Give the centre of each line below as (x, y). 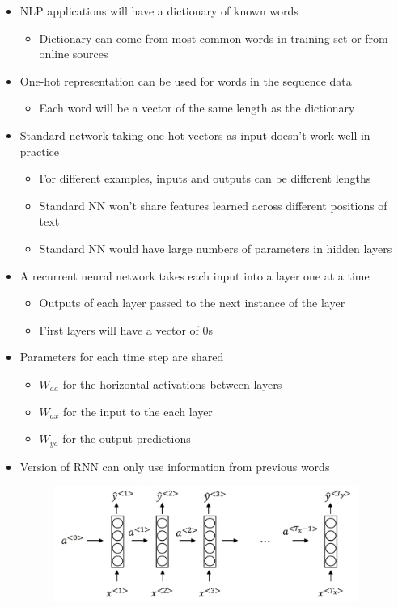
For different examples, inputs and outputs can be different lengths (205, 178)
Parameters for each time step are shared (122, 357)
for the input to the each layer (138, 411)
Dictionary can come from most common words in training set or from (214, 38)
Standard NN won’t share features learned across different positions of (213, 205)
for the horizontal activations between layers (172, 384)
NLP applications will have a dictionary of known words (159, 11)
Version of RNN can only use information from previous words (175, 466)
